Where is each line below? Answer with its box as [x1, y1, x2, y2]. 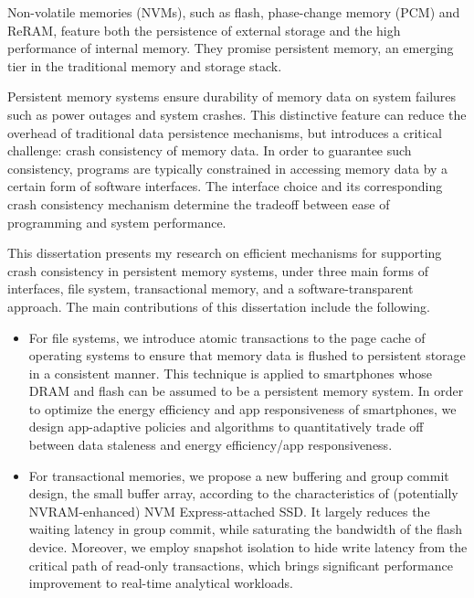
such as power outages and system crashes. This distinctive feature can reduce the [7, 104, 467, 123]
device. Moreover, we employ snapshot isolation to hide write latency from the [28, 538, 468, 557]
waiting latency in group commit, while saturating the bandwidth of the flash [28, 519, 463, 539]
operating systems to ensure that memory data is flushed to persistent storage [28, 346, 466, 365]
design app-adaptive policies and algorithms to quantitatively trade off [28, 417, 424, 436]
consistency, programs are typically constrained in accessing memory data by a [7, 158, 448, 177]
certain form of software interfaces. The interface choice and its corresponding [7, 176, 443, 196]
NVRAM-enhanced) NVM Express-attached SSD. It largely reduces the [28, 501, 430, 520]
